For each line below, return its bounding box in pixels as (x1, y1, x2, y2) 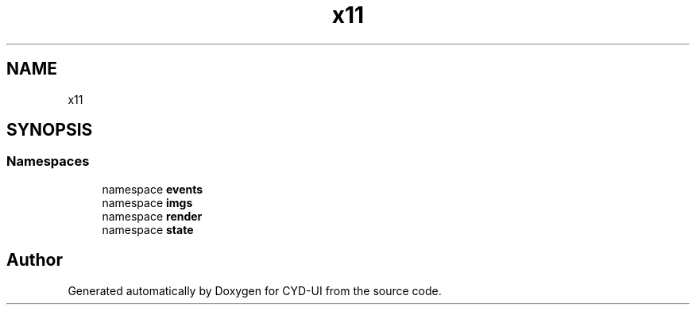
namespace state (102, 222, 194, 236)
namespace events (102, 182, 203, 196)
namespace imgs (102, 195, 193, 209)
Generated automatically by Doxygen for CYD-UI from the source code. (68, 283, 442, 298)
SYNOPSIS (6, 120, 93, 140)
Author (6, 250, 63, 271)
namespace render (102, 209, 203, 223)
